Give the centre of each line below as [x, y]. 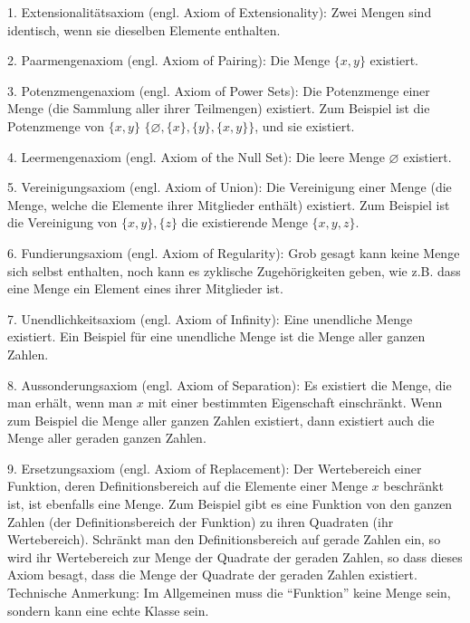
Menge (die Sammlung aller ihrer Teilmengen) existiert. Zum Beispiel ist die [219, 108]
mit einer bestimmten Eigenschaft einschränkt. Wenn [295, 403]
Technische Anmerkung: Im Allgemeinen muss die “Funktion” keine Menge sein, [229, 593]
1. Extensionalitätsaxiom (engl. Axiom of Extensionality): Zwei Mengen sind [220, 12]
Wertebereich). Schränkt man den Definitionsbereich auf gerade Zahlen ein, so [224, 539]
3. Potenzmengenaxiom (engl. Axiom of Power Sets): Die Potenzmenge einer [219, 90]
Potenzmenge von [56, 125]
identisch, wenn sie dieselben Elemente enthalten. [144, 29]
